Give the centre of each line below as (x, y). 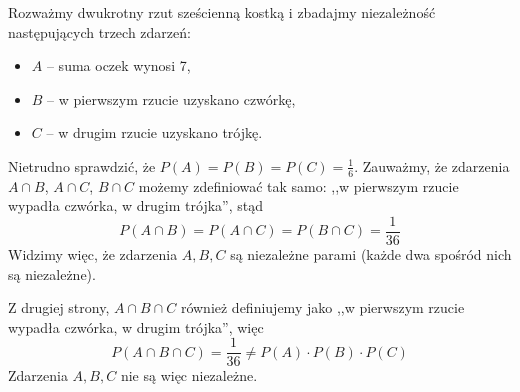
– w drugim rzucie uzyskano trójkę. (154, 132)
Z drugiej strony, (59, 307)
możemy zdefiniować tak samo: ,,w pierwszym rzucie (298, 185)
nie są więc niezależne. (189, 375)
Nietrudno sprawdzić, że (82, 165)
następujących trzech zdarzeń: (99, 31)
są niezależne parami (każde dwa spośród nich (371, 254)
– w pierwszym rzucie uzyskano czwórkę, (171, 98)
